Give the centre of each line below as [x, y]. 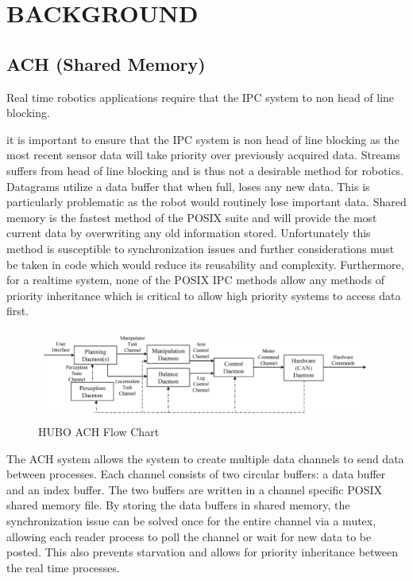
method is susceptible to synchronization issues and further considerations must [201, 248]
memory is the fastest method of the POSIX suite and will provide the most [192, 217]
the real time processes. [63, 567]
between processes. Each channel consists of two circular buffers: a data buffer [196, 474]
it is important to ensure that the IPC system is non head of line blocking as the [203, 139]
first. [18, 311]
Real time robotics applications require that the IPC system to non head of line [201, 97]
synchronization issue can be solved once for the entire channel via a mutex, [191, 520]
